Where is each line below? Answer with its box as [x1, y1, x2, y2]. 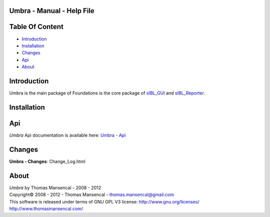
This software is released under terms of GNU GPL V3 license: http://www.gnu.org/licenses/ [9, 198, 199, 204]
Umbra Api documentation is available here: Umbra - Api [9, 132, 126, 138]
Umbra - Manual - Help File [9, 6, 94, 15]
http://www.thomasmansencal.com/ [9, 205, 83, 211]
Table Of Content [9, 22, 63, 31]
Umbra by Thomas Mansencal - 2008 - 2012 [9, 184, 101, 190]
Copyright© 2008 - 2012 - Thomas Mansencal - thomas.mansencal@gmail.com [9, 191, 174, 197]
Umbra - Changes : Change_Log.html [9, 158, 86, 164]
